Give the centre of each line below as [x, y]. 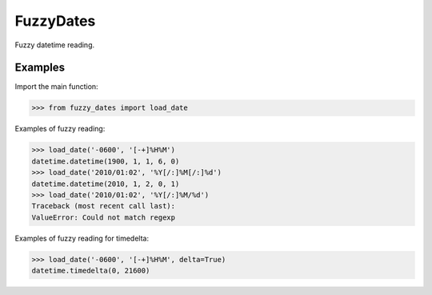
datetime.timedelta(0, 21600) [91, 271]
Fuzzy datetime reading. [55, 45]
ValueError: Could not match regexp [104, 217]
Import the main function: [57, 87]
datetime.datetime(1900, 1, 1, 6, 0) [106, 161]
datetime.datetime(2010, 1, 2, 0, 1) [106, 184]
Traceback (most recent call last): [104, 206]
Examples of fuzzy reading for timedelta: [82, 238]
